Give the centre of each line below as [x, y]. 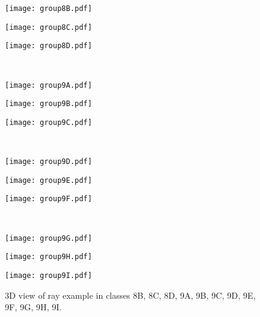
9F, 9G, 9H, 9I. [33, 307]
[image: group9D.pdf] [49, 162]
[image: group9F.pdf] [49, 199]
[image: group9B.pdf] [49, 104]
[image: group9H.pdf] [49, 257]
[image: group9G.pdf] [49, 238]
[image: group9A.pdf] [49, 85]
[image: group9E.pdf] [49, 180]
